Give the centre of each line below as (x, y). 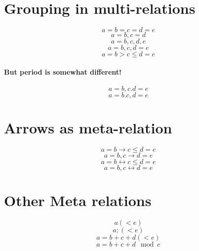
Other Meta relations (78, 200)
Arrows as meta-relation (88, 128)
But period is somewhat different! (63, 71)
